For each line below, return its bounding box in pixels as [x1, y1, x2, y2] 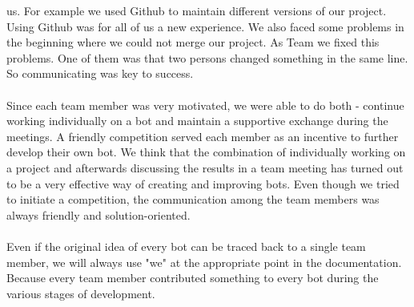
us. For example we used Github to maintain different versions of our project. [6, 2, 387, 18]
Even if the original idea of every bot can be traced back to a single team [6, 237, 366, 254]
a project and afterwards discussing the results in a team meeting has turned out [6, 159, 404, 176]
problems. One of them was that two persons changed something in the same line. [6, 49, 408, 66]
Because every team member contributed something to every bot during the [6, 269, 379, 286]
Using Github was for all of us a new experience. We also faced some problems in [6, 18, 404, 34]
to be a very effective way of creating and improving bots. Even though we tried [6, 175, 400, 192]
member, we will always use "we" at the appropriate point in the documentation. [6, 253, 402, 270]
